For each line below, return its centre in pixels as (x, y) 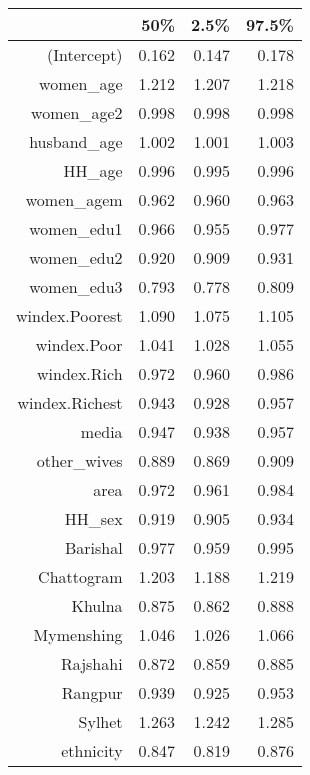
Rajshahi (91, 663)
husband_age (76, 141)
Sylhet (100, 721)
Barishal (93, 547)
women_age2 (77, 112)
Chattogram (80, 576)
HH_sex (93, 518)
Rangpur (92, 692)
